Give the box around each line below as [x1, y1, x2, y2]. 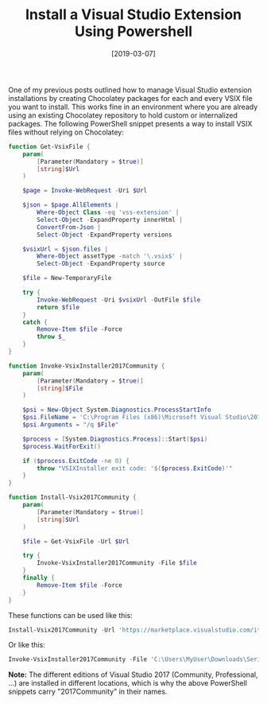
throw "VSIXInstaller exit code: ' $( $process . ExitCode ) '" [37, 464, 233, 473]
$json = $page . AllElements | [22, 201, 119, 209]
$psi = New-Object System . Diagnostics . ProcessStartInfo [22, 406, 212, 414]
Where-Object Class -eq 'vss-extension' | [37, 208, 180, 216]
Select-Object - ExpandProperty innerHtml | [37, 216, 183, 224]
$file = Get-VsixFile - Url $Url [22, 537, 130, 546]
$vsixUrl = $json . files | [22, 245, 109, 253]
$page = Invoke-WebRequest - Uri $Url [22, 187, 148, 195]
